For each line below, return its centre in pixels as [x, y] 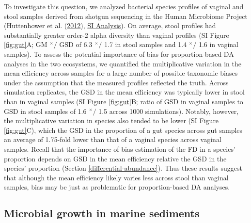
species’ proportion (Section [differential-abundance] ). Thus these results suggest [123, 168]
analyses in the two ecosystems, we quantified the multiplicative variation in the [123, 63]
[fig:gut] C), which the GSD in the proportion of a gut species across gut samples [123, 130]
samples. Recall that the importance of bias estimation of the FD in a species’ [120, 149]
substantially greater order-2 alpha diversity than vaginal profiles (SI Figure [117, 35]
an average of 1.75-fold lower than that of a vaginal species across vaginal [113, 139]
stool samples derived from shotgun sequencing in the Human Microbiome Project [126, 16]
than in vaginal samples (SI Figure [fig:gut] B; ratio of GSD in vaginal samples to [124, 101]
